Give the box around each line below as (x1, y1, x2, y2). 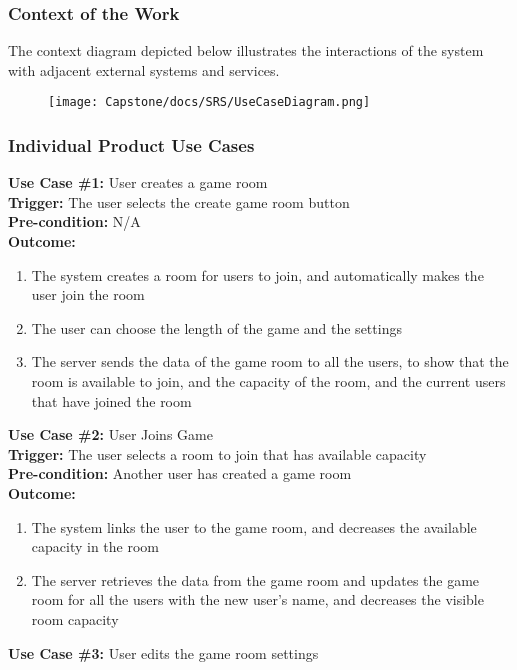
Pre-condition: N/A (8, 211, 141, 232)
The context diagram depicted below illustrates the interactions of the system (8, 40, 484, 61)
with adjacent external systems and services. (8, 59, 280, 80)
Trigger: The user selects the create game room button (8, 191, 350, 212)
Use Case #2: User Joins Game (8, 424, 213, 445)
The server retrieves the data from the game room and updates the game (31, 569, 480, 590)
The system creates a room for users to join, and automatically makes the (31, 264, 484, 285)
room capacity (31, 608, 119, 629)
